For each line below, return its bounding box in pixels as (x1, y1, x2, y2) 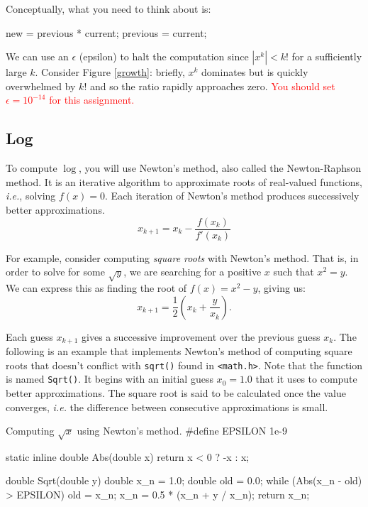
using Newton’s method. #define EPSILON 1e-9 (77, 423, 287, 438)
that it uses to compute (255, 371, 357, 386)
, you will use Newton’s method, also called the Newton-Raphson (79, 160, 362, 175)
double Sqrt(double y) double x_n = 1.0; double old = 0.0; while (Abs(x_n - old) (6, 473, 362, 488)
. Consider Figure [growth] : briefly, (35, 65, 185, 80)
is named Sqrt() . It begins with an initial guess (6, 371, 213, 386)
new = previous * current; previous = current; (6, 25, 207, 40)
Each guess (6, 329, 53, 344)
